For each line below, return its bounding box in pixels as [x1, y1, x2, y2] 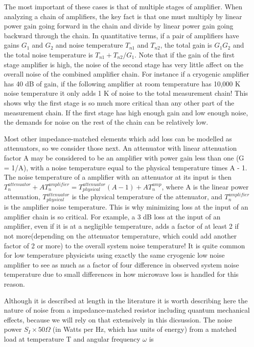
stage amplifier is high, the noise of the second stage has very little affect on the [4, 59, 244, 69]
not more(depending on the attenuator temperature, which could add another [4, 230, 237, 240]
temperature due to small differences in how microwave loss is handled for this [4, 269, 239, 279]
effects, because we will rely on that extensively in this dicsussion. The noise [4, 314, 232, 324]
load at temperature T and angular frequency [4, 333, 140, 344]
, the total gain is [160, 40, 212, 50]
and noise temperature [55, 40, 123, 50]
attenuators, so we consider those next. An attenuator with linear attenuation [4, 143, 237, 153]
